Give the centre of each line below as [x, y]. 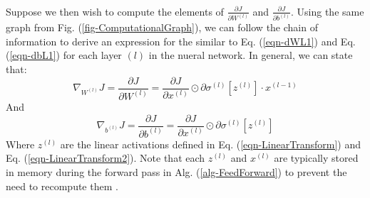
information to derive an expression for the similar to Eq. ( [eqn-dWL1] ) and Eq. [181, 41]
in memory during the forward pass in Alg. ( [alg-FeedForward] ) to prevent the [176, 172]
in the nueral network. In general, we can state [251, 55]
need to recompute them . [62, 186]
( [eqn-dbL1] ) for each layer [64, 55]
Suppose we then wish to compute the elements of [115, 11]
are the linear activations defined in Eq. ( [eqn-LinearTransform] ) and [210, 144]
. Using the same [328, 11]
